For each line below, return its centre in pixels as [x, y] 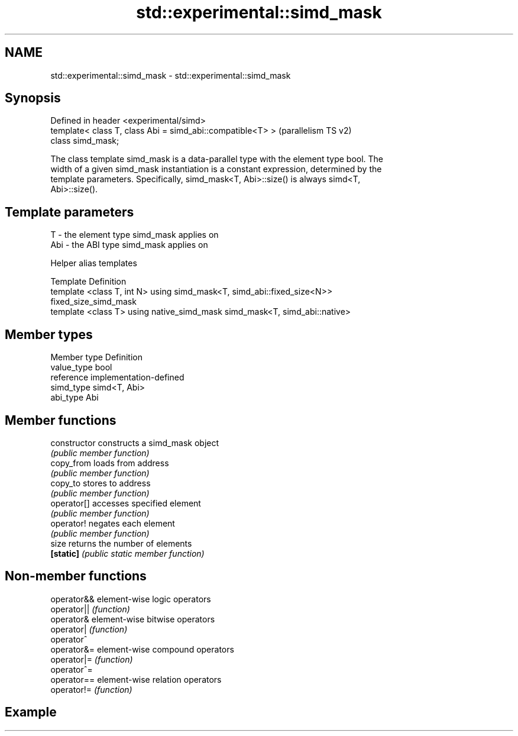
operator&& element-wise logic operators [131, 599]
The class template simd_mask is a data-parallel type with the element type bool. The [217, 159]
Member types [49, 334]
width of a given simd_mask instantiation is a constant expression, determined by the [216, 169]
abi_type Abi [75, 398]
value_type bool [81, 367]
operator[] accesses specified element [126, 503]
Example [31, 712]
